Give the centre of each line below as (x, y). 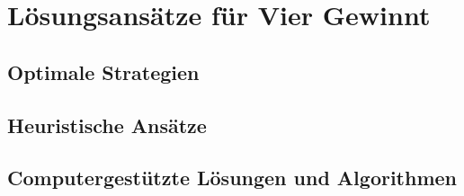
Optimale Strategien (103, 71)
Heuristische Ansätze (107, 125)
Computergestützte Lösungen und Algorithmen (232, 178)
